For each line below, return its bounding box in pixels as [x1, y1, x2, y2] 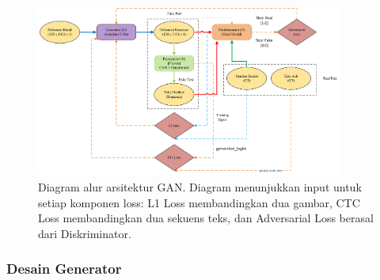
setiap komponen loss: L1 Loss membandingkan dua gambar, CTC [38, 194, 360, 210]
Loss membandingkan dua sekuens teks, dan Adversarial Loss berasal [38, 210, 374, 226]
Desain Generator [6, 259, 122, 278]
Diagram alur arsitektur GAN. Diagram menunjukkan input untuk [38, 179, 362, 195]
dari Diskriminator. [38, 225, 131, 241]
